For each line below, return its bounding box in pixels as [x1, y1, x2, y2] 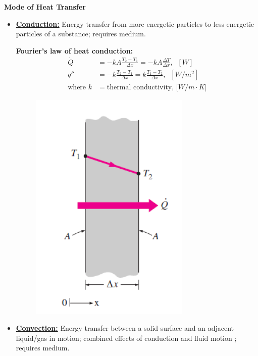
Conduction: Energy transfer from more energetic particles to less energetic [16, 18, 254, 29]
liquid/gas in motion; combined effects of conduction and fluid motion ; [16, 332, 237, 343]
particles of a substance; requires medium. [16, 28, 146, 39]
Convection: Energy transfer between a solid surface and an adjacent [16, 323, 234, 333]
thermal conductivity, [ [107, 83, 178, 91]
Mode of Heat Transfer [4, 2, 86, 12]
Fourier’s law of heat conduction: [16, 45, 133, 56]
